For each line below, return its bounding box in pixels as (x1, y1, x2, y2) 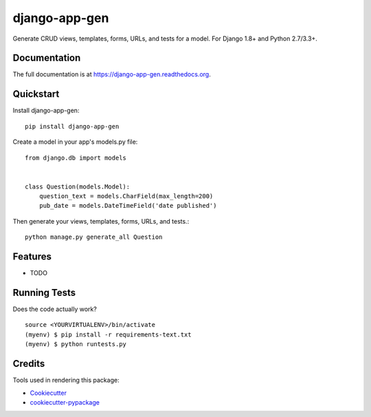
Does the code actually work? (12, 305, 98, 313)
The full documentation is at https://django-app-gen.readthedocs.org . (12, 70, 211, 78)
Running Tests (12, 286, 76, 299)
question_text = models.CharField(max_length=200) (38, 193, 214, 200)
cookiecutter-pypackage (30, 398, 100, 406)
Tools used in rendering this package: (12, 376, 120, 385)
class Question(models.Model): (25, 182, 131, 191)
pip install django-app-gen (25, 122, 120, 130)
